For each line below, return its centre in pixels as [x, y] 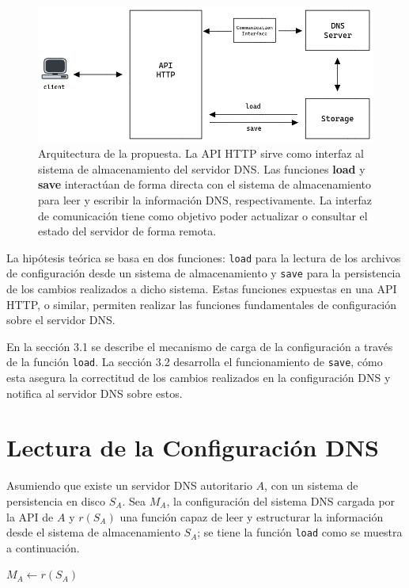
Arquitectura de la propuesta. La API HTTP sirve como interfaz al [201, 153]
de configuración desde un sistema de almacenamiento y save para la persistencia [204, 273]
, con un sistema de [311, 485]
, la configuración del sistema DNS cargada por [281, 501]
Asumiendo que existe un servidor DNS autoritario [129, 485]
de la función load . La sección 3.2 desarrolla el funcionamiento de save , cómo [195, 362]
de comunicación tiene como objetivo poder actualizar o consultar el [203, 215]
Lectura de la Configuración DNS [193, 447]
